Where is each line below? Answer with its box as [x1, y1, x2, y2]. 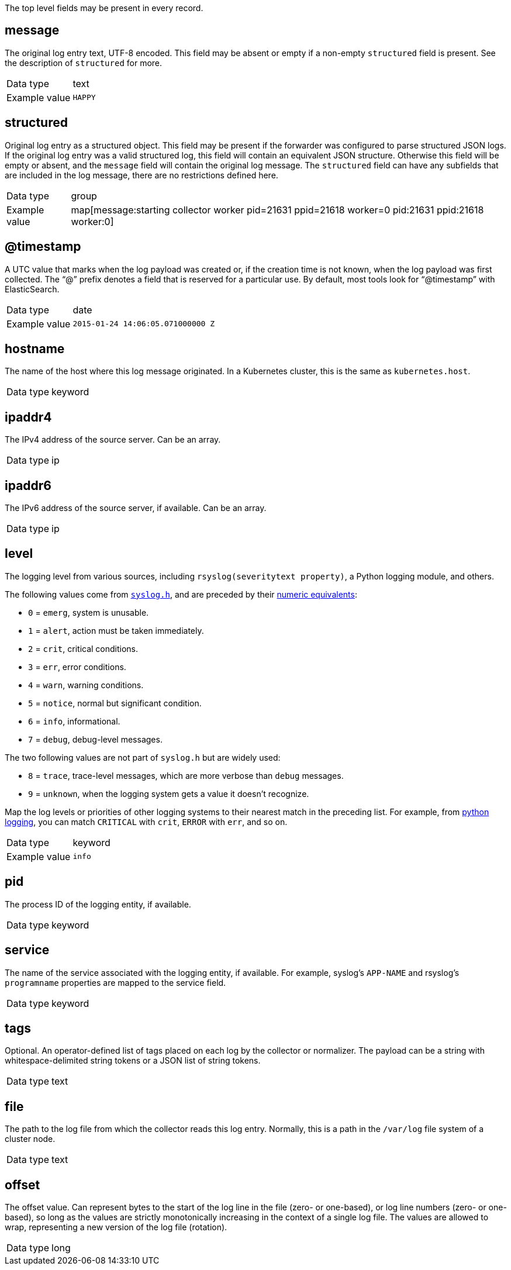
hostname [5, 341, 65, 356]
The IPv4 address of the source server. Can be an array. [5, 434, 221, 445]
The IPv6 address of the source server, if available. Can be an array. [5, 503, 267, 513]
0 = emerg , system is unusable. [28, 607, 149, 617]
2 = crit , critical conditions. [28, 643, 139, 654]
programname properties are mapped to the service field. [5, 977, 226, 988]
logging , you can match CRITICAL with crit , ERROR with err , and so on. [5, 816, 288, 827]
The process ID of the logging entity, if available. [5, 899, 191, 909]
